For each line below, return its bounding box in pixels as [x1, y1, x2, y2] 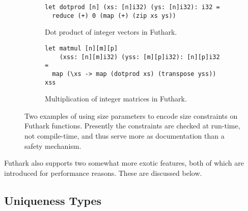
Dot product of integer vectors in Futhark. [45, 27, 177, 37]
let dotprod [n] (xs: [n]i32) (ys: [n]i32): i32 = [45, 4, 220, 11]
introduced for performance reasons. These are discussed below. [4, 167, 202, 178]
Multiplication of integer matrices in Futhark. [45, 93, 187, 104]
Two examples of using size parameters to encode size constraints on [24, 110, 238, 121]
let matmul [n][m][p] [45, 44, 118, 52]
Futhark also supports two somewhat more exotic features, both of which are [4, 157, 244, 168]
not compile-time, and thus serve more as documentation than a [24, 130, 225, 141]
